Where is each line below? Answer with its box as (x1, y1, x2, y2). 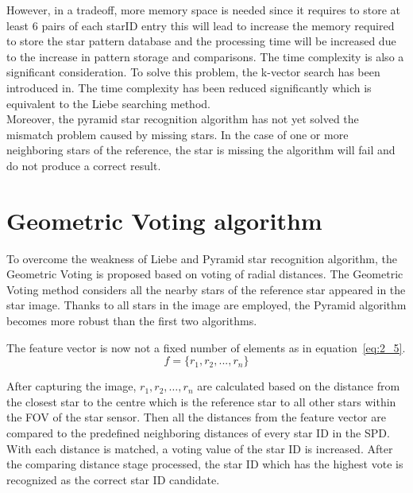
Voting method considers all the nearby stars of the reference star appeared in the (6, 281, 406, 297)
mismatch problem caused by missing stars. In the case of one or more (6, 126, 349, 142)
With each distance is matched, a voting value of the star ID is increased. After (6, 440, 393, 456)
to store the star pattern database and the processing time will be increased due (6, 33, 396, 49)
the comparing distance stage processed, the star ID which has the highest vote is (6, 456, 403, 472)
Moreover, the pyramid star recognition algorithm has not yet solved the (6, 111, 359, 127)
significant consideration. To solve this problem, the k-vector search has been (6, 64, 380, 80)
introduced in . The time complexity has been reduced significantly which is (6, 79, 372, 95)
